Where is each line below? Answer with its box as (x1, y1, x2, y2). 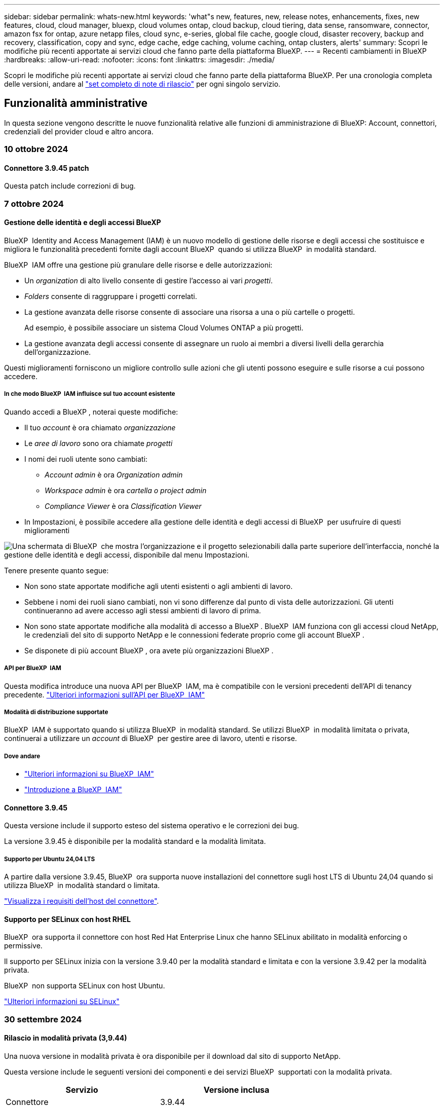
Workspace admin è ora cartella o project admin (45, 486, 207, 495)
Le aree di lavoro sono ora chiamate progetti (24, 438, 173, 448)
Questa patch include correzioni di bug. (4, 181, 136, 191)
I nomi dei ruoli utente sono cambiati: (24, 454, 147, 463)
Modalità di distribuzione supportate (4, 708, 108, 716)
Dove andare (4, 752, 41, 760)
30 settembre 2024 (4, 1014, 82, 1024)
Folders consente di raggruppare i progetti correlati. (24, 292, 197, 301)
